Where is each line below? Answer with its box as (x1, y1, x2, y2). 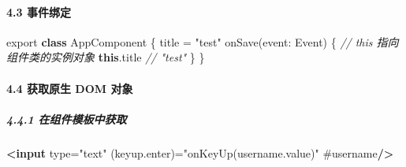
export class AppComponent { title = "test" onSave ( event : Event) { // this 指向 (6, 33, 399, 50)
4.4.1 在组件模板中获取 (6, 110, 127, 127)
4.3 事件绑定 (6, 3, 71, 20)
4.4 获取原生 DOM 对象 (6, 80, 133, 96)
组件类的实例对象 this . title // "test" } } (6, 49, 205, 65)
